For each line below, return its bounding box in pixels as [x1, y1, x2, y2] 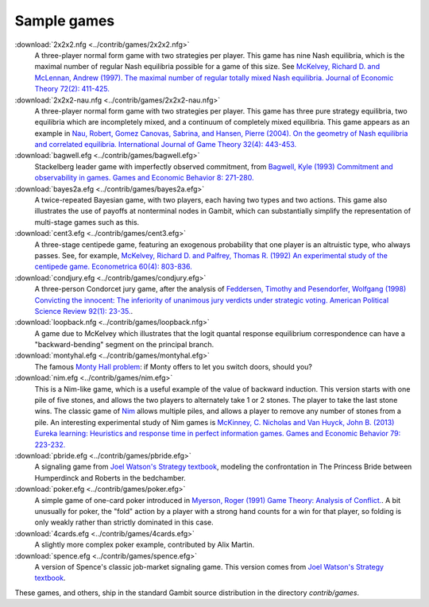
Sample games [14, 12, 115, 29]
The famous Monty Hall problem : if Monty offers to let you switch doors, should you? [34, 361, 313, 371]
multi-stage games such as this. [34, 217, 140, 226]
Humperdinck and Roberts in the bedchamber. [34, 473, 186, 482]
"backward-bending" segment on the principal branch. [34, 340, 214, 350]
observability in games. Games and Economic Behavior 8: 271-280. [34, 173, 254, 183]
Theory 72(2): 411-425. [34, 84, 110, 94]
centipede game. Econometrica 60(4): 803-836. [34, 262, 192, 272]
